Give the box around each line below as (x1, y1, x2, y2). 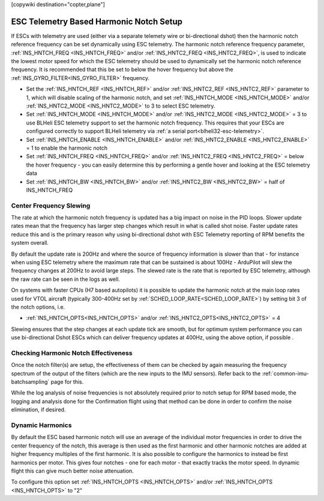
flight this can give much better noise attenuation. (11, 467, 134, 475)
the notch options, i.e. (11, 303, 65, 310)
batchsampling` (11, 378, 50, 386)
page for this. (50, 378, 84, 386)
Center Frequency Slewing (11, 201, 91, 210)
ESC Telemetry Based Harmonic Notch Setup (11, 16, 183, 26)
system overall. (11, 239, 49, 247)
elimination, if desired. (11, 406, 66, 413)
